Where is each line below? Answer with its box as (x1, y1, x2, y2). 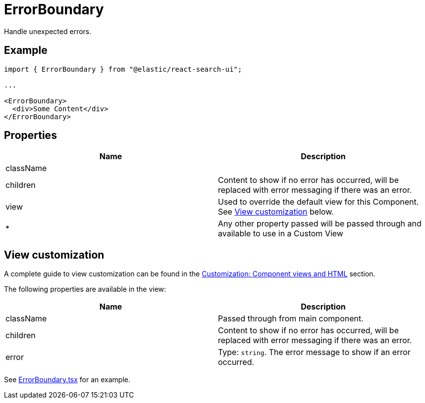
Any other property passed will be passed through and (218, 219, 422, 229)
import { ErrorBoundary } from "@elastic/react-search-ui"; (4, 65, 242, 73)
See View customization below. (218, 207, 334, 217)
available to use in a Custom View (218, 228, 343, 239)
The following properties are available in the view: (4, 285, 166, 294)
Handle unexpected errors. (4, 27, 92, 36)
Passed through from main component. (218, 313, 364, 324)
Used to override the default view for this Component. (218, 197, 419, 207)
